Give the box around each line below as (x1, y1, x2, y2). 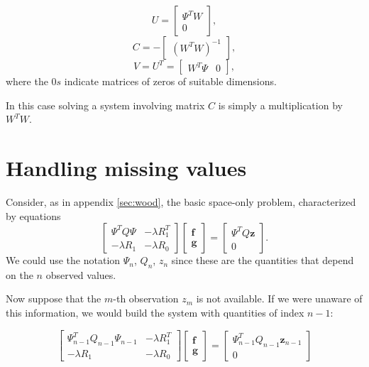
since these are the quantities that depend (171, 253, 354, 268)
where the (6, 74, 48, 88)
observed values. (45, 267, 116, 282)
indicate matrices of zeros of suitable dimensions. (64, 74, 277, 88)
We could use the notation (6, 253, 121, 268)
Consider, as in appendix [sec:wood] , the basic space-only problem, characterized (6, 194, 356, 209)
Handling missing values (6, 153, 247, 182)
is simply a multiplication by (218, 97, 343, 112)
